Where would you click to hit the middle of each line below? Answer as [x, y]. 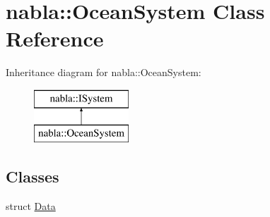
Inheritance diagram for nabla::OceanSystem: [104, 72]
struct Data [31, 206]
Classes [33, 176]
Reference [55, 38]
